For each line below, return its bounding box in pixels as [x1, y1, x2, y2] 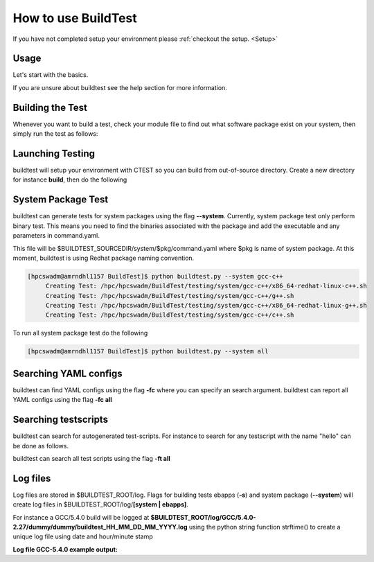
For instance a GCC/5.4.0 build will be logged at [12, 513, 150, 521]
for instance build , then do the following [12, 175, 127, 184]
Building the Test [12, 101, 88, 114]
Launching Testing [12, 148, 96, 159]
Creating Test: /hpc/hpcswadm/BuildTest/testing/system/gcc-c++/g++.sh [45, 292, 294, 299]
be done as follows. [12, 441, 69, 450]
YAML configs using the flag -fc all [12, 396, 112, 404]
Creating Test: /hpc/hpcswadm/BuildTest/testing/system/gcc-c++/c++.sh [45, 311, 294, 319]
